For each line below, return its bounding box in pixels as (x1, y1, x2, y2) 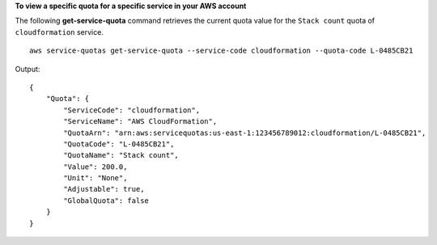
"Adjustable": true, (63, 184, 145, 194)
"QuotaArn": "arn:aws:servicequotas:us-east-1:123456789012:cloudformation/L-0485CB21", (63, 128, 426, 137)
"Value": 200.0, (63, 162, 128, 171)
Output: (15, 64, 40, 74)
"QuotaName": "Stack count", (63, 150, 180, 160)
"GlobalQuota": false (63, 196, 150, 205)
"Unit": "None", (63, 174, 128, 183)
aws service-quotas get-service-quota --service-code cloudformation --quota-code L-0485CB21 (29, 46, 414, 56)
